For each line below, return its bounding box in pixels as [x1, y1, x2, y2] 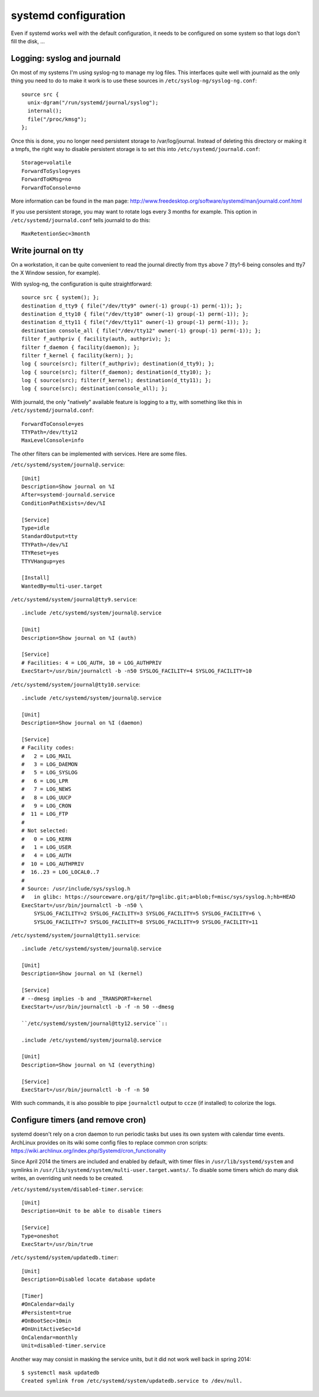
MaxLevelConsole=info [21, 437, 84, 444]
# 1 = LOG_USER [21, 844, 71, 850]
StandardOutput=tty [21, 533, 78, 540]
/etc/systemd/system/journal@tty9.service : [11, 596, 138, 603]
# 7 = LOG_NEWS [21, 786, 71, 793]
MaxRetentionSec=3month [21, 230, 90, 237]
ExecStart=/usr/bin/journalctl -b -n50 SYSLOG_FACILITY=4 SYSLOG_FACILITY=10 [21, 668, 252, 675]
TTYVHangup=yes [21, 557, 66, 565]
